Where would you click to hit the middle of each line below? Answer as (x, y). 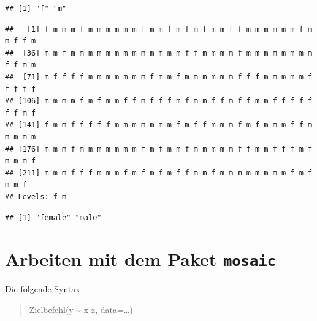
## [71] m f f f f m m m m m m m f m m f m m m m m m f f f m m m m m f (159, 77)
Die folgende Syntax (43, 289)
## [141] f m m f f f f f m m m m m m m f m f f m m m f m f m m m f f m (159, 125)
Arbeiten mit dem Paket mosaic (140, 259)
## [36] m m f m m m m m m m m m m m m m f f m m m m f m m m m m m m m (159, 53)
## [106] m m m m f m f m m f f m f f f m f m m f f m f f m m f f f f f (159, 101)
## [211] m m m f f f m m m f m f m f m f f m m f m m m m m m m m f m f (159, 173)
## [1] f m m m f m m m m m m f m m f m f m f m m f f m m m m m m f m (159, 29)
